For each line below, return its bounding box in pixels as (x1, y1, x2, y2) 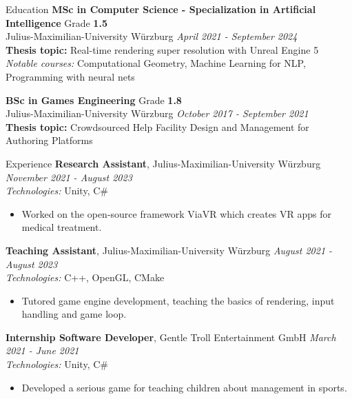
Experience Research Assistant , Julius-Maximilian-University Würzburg (6, 156, 321, 170)
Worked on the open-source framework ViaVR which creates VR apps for (21, 206, 332, 221)
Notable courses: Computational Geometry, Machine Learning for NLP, (6, 56, 306, 70)
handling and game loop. (21, 307, 127, 321)
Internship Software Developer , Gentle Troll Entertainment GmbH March (6, 329, 336, 344)
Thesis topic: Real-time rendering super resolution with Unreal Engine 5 (6, 42, 319, 57)
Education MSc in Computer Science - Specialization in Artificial (6, 2, 316, 16)
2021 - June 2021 (6, 343, 79, 358)
